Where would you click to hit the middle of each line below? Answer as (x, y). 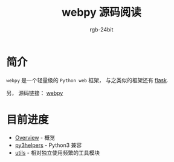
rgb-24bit (101, 29)
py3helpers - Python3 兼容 (48, 145)
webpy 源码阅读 (101, 12)
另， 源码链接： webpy (35, 93)
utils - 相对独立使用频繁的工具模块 (57, 152)
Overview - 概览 (35, 137)
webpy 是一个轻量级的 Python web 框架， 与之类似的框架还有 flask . (87, 80)
